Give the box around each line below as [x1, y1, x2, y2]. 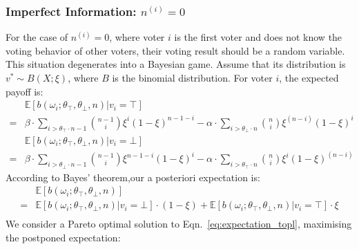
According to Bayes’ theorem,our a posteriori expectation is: [6, 169, 260, 184]
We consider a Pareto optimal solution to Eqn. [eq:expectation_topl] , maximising [6, 216, 352, 231]
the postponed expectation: [6, 230, 121, 244]
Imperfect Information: [6, 2, 137, 19]
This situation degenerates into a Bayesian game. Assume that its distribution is [6, 57, 346, 71]
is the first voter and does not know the [174, 30, 342, 44]
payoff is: [6, 84, 43, 98]
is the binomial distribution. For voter [112, 71, 273, 84]
